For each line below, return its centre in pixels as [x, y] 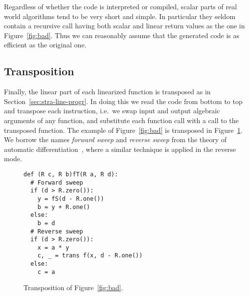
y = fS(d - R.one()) [71, 199]
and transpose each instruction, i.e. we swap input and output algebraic [112, 111]
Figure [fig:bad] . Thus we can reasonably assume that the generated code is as [122, 35]
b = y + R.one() [64, 207]
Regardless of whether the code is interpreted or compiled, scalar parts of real [121, 6]
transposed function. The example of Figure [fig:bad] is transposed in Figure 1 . [123, 130]
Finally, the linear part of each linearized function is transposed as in [107, 92]
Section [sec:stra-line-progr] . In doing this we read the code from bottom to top [123, 101]
